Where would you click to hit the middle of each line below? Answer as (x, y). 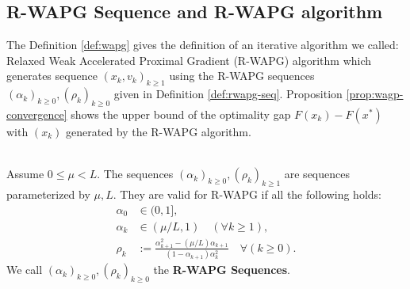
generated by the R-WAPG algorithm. (158, 131)
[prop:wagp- (375, 94)
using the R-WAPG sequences (242, 76)
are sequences (317, 174)
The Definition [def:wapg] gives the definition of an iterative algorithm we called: (203, 45)
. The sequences (135, 174)
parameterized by (48, 194)
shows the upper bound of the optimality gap (181, 114)
